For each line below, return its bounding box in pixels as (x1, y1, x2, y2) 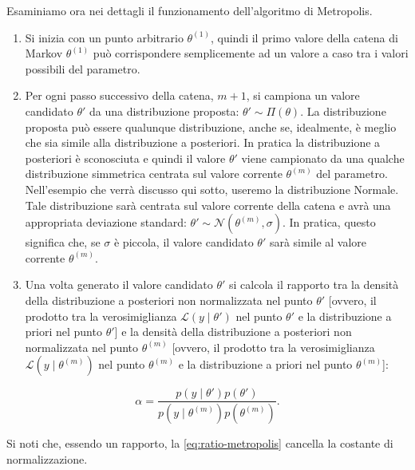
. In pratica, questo (282, 214, 376, 231)
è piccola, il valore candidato (113, 234, 254, 251)
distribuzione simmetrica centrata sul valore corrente (25, 165, 283, 182)
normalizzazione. (6, 450, 88, 467)
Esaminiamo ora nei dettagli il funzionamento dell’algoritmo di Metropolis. (6, 2, 373, 18)
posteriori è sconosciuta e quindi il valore (25, 149, 226, 166)
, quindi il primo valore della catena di (210, 29, 398, 45)
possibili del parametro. (25, 60, 140, 77)
